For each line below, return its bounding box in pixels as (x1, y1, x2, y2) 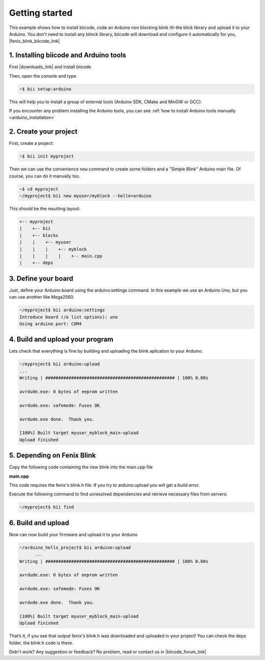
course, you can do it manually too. (9, 173, 80, 179)
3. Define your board (9, 274, 74, 282)
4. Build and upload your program (9, 335, 114, 344)
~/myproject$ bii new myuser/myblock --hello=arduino (19, 193, 152, 199)
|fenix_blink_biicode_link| (9, 38, 60, 44)
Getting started (9, 7, 73, 18)
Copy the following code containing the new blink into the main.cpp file (9, 464, 153, 470)
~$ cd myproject (19, 186, 59, 192)
